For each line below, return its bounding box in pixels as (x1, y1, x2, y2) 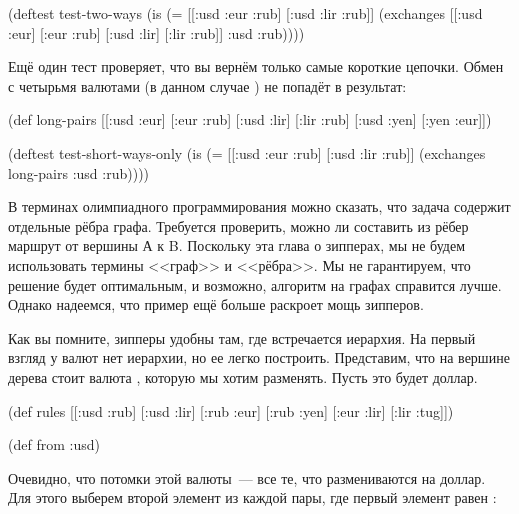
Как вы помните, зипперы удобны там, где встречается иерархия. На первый (8, 327, 476, 348)
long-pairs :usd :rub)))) (8, 162, 150, 183)
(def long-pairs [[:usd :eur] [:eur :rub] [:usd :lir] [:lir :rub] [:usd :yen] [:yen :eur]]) (8, 109, 492, 130)
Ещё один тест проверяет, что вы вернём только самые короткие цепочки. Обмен (8, 56, 504, 77)
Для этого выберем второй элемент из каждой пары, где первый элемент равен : (8, 487, 497, 508)
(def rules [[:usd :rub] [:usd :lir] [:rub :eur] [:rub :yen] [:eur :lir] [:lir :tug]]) (8, 400, 454, 421)
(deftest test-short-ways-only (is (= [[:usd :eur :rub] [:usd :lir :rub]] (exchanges (8, 142, 486, 163)
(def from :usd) (8, 434, 100, 455)
